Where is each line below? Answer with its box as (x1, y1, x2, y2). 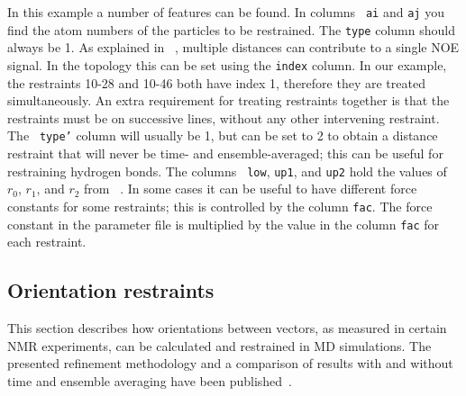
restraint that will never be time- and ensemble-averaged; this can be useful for (7, 144, 443, 162)
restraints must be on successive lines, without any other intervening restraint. (7, 108, 440, 127)
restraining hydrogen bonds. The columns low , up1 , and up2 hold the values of (7, 161, 447, 180)
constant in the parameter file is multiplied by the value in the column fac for (7, 214, 440, 233)
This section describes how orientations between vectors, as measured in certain (7, 318, 447, 337)
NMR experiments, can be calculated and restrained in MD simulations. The (7, 336, 432, 355)
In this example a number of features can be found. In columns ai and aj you (7, 3, 444, 21)
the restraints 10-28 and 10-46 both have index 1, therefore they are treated (7, 73, 425, 92)
